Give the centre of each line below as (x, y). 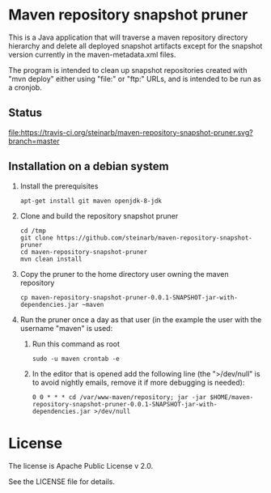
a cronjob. (25, 87)
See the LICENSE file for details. (62, 481)
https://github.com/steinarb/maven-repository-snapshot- (154, 238)
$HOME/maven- (232, 397)
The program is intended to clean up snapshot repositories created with (128, 70)
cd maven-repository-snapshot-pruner (84, 252)
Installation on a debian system (89, 166)
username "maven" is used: (66, 328)
